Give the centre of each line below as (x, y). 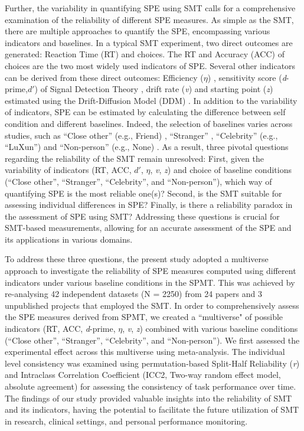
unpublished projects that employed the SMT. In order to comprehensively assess (152, 305)
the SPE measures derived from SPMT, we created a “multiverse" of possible (144, 317)
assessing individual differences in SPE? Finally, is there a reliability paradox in (149, 205)
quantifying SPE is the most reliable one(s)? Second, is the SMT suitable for (143, 193)
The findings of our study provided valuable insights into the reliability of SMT (148, 398)
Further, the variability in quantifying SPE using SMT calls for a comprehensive (150, 8)
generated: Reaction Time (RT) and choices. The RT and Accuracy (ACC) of (145, 54)
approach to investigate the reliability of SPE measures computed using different (151, 271)
